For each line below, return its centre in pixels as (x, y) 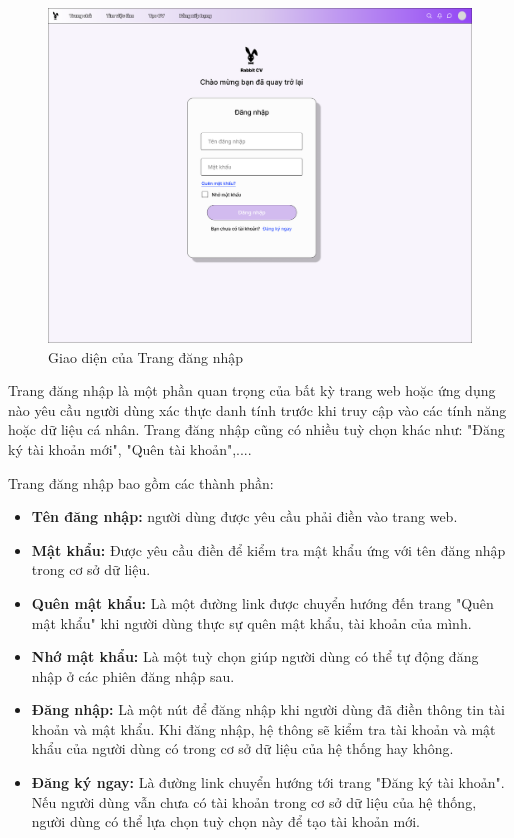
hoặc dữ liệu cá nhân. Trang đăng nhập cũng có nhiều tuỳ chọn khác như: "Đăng (256, 429)
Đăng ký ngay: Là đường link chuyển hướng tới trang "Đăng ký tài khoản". (268, 782)
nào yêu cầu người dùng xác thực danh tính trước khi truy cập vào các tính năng (257, 409)
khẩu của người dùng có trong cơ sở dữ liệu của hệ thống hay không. (242, 748)
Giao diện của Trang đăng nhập (146, 356)
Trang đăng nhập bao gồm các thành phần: (141, 482)
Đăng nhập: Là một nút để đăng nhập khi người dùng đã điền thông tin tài (268, 709)
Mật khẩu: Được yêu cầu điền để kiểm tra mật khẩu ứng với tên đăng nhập (268, 549)
